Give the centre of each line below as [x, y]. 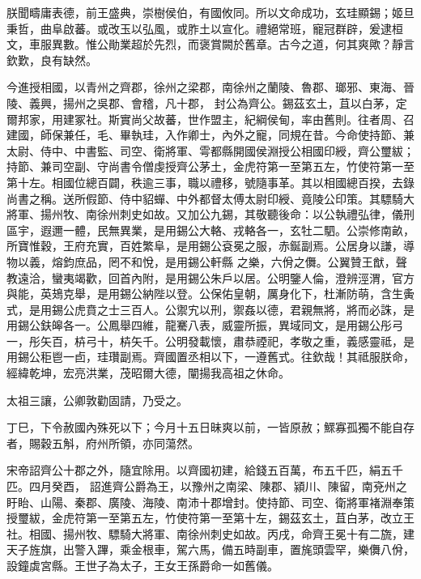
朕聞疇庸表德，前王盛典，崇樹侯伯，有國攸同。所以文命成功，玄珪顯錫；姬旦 [210, 12]
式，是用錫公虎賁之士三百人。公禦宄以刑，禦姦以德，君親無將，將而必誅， [205, 309]
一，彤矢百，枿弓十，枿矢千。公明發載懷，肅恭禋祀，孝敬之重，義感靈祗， [205, 341]
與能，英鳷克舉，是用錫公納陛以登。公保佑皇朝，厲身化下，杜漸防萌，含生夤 [210, 294]
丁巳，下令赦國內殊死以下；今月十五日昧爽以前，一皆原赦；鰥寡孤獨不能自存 [210, 427]
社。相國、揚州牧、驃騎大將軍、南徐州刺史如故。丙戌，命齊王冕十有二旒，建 [210, 533]
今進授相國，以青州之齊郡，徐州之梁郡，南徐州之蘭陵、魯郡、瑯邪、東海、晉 [210, 87]
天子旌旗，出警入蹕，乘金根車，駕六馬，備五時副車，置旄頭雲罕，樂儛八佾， [210, 549]
